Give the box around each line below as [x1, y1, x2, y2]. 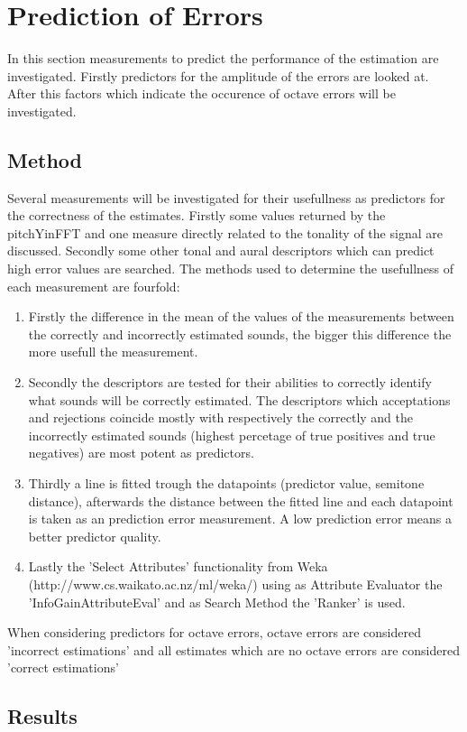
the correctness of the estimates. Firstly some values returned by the [7, 206, 386, 225]
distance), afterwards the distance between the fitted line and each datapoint [28, 491, 453, 510]
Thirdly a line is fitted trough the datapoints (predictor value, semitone [28, 474, 425, 493]
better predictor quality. [28, 526, 161, 545]
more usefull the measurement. [28, 342, 198, 361]
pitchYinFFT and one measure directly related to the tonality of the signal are [7, 223, 443, 242]
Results [7, 702, 78, 730]
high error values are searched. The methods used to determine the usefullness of [7, 259, 454, 278]
